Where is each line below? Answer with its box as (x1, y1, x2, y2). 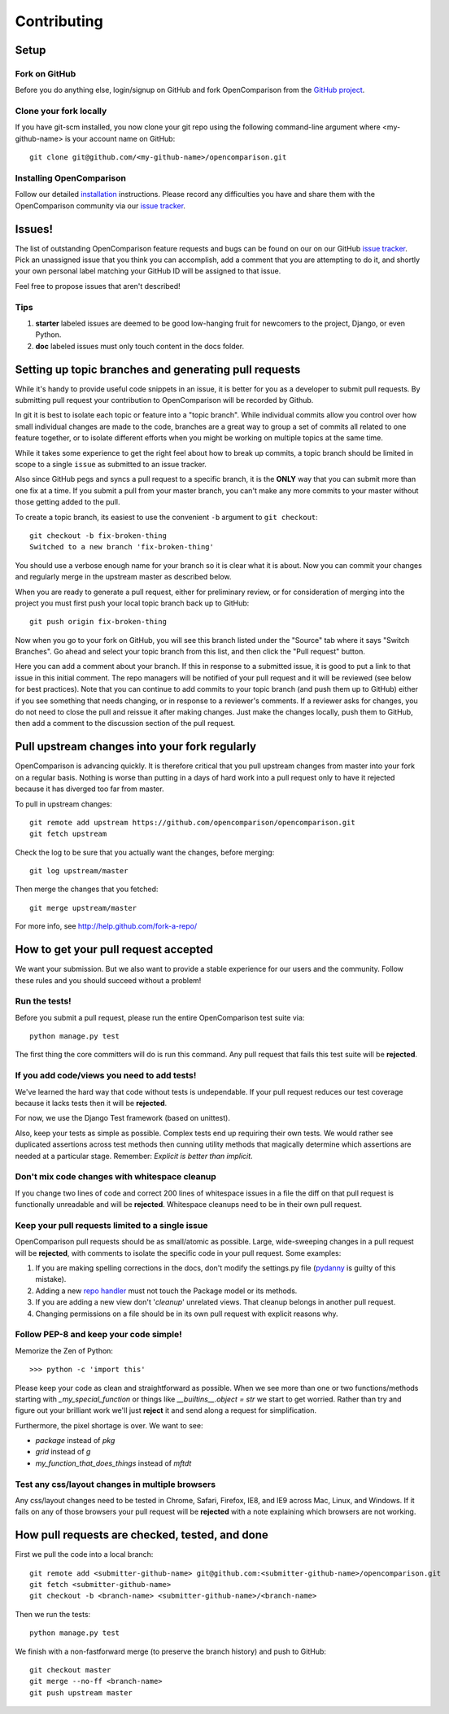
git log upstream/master (29, 867, 129, 876)
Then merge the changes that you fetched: (15, 884, 159, 894)
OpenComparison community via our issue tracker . (15, 200, 186, 211)
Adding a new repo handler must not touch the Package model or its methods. (35, 1286, 298, 1296)
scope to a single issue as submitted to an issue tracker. (15, 460, 207, 470)
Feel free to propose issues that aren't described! (15, 281, 181, 291)
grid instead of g (35, 1447, 91, 1457)
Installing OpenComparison (15, 173, 126, 183)
